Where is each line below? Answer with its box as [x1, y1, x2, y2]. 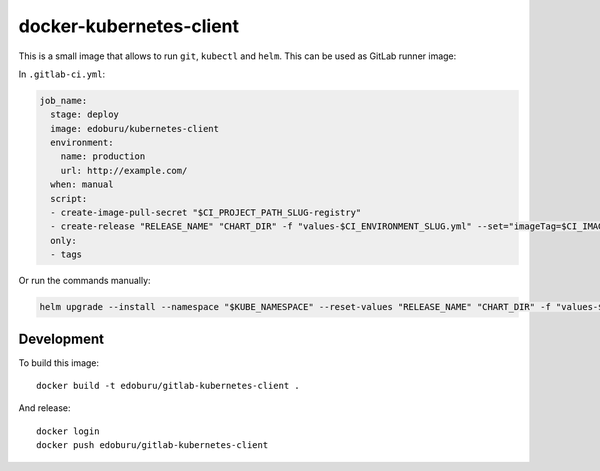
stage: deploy [50, 109, 120, 120]
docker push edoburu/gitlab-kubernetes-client [36, 440, 269, 451]
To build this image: [18, 356, 100, 369]
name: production [60, 151, 146, 162]
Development [18, 330, 105, 347]
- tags [50, 249, 83, 260]
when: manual [50, 179, 114, 190]
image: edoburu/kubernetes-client [50, 123, 220, 134]
